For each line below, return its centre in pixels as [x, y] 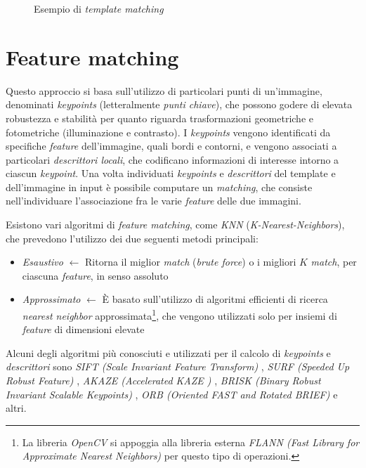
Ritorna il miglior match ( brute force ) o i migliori [191, 262]
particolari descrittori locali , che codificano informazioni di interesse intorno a [172, 159]
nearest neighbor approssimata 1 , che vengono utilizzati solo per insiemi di [179, 314]
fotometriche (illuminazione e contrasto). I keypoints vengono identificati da [168, 132]
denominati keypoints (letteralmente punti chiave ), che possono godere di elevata [179, 104]
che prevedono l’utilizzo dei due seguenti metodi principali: [132, 238]
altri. [16, 408]
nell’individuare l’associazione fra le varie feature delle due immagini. [153, 201]
